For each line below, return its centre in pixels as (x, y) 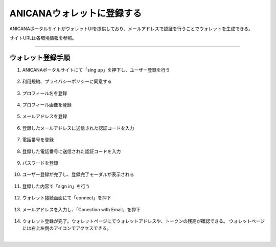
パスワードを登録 (40, 163)
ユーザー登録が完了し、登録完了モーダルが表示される (78, 174)
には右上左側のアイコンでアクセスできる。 (67, 228)
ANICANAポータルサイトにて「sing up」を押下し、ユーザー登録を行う (96, 70)
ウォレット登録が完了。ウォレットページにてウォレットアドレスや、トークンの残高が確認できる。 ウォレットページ (144, 221)
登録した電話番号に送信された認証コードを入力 (72, 151)
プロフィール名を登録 (45, 93)
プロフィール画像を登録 (47, 105)
